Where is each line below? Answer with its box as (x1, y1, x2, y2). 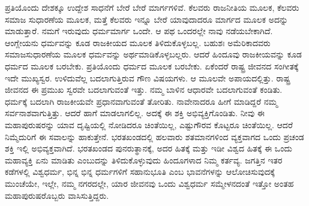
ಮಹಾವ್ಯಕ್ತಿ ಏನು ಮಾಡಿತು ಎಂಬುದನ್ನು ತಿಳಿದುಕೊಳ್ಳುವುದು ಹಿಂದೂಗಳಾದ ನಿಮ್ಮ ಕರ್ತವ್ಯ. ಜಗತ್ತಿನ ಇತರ (5, 153, 283, 166)
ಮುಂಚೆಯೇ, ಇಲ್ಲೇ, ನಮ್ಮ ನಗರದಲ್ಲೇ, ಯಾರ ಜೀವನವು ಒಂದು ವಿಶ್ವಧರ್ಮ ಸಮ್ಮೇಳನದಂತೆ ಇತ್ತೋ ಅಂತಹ (5, 177, 294, 189)
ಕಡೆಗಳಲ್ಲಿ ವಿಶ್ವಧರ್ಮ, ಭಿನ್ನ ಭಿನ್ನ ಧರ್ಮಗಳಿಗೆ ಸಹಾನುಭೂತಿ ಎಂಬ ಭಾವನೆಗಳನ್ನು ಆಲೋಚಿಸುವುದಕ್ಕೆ (5, 165, 275, 178)
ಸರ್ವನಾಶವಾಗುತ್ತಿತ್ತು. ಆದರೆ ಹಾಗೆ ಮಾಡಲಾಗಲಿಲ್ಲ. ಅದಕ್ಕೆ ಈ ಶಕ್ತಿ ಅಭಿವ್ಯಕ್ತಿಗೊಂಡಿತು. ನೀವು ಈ (5, 107, 265, 119)
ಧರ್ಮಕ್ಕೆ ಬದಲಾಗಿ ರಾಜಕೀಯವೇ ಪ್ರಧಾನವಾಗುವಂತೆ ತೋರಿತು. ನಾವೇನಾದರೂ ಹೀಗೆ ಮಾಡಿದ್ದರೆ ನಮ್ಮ (5, 95, 278, 107)
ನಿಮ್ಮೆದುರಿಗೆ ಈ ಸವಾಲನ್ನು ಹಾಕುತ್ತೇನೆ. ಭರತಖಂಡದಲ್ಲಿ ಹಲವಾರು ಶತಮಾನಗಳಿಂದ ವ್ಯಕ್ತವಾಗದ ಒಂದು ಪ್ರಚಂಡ (5, 130, 304, 143)
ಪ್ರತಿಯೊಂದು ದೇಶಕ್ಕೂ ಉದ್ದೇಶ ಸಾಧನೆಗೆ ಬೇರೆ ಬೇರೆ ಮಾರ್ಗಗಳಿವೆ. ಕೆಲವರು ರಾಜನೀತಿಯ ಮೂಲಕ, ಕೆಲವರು (5, 1, 299, 13)
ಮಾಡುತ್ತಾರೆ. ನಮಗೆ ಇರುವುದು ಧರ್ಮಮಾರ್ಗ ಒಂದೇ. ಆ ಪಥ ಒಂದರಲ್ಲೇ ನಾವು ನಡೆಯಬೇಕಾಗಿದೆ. (5, 25, 273, 37)
